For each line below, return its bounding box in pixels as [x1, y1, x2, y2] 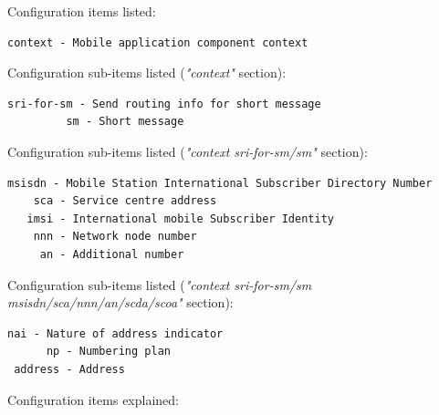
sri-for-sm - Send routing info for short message [7, 97, 321, 110]
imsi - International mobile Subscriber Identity [26, 212, 334, 225]
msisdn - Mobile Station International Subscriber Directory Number [7, 176, 433, 190]
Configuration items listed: [7, 2, 156, 20]
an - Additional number [39, 247, 184, 261]
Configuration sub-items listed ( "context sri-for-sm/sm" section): [7, 141, 368, 161]
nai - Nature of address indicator [7, 327, 224, 340]
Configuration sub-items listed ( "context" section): [7, 63, 287, 82]
